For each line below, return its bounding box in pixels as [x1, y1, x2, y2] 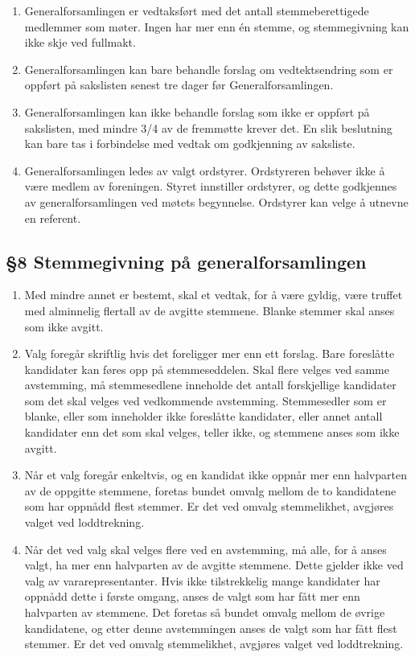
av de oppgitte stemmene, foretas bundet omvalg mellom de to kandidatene [24, 482, 397, 499]
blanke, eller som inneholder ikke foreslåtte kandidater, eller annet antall [24, 408, 383, 425]
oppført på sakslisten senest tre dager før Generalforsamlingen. [24, 76, 334, 93]
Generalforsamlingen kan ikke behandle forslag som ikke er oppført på [24, 103, 370, 120]
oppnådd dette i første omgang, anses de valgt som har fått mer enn [24, 588, 360, 605]
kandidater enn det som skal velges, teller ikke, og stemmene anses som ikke [24, 424, 400, 441]
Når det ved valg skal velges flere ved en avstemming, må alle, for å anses [24, 540, 387, 557]
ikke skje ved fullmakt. [24, 34, 136, 51]
